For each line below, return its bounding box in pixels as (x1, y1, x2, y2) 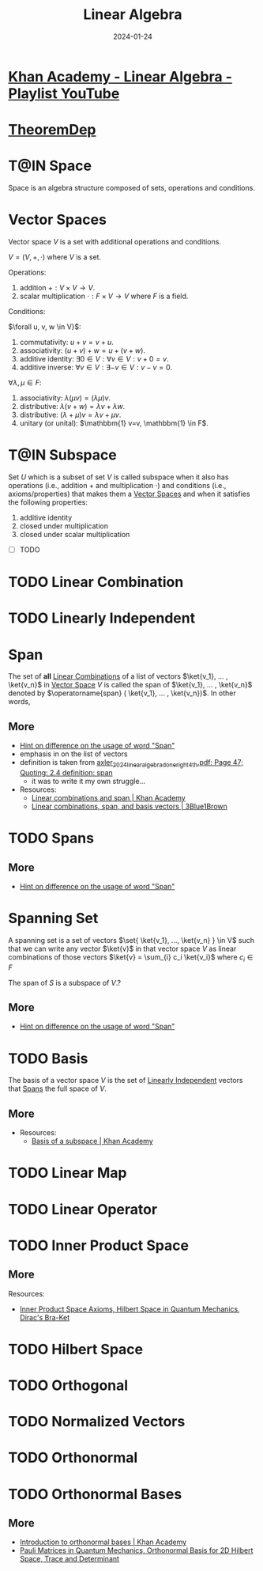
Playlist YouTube (8, 85, 120, 102)
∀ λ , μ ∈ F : (8, 378, 42, 387)
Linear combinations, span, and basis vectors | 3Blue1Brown (31, 801, 227, 811)
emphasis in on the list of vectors (19, 749, 128, 759)
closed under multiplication (19, 521, 109, 531)
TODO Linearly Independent (8, 609, 196, 627)
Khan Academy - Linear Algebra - (8, 67, 233, 85)
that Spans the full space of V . (8, 1084, 107, 1093)
